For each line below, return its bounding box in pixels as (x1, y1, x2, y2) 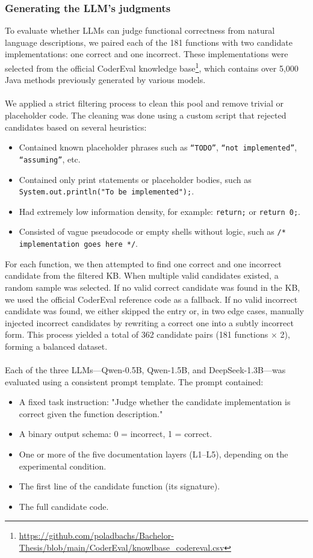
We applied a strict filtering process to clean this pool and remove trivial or (5, 97, 284, 110)
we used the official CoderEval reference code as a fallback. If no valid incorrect (5, 293, 298, 305)
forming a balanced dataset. (5, 339, 108, 352)
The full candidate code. (19, 500, 109, 512)
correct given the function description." (19, 407, 163, 420)
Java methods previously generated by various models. (5, 73, 206, 86)
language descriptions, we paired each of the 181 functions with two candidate (5, 36, 293, 48)
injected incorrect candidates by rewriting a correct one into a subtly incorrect (5, 316, 294, 329)
